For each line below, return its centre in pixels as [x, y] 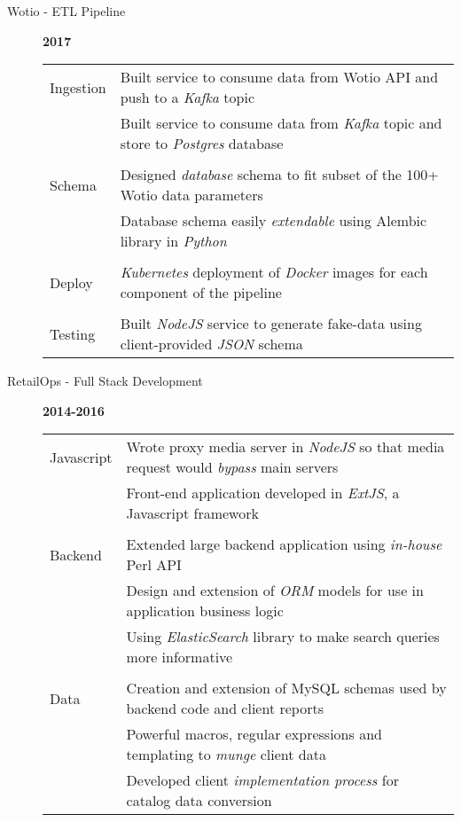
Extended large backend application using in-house [284, 544]
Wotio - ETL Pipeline [66, 11]
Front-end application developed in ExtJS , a [263, 493]
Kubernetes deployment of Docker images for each [274, 272]
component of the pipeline [201, 293]
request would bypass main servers [232, 467]
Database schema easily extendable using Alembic [273, 221]
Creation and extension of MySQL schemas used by [286, 688]
